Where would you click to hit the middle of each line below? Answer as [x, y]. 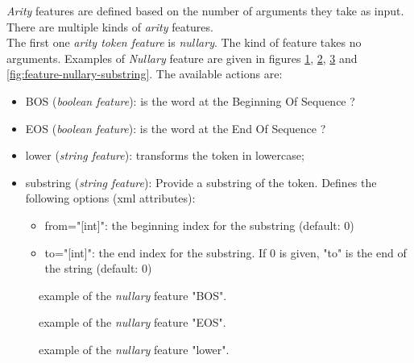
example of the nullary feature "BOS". [133, 295]
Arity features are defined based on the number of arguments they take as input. [205, 10]
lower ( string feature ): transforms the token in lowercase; [165, 155]
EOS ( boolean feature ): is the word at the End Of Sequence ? [176, 128]
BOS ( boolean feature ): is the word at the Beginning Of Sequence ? [190, 100]
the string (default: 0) [98, 268]
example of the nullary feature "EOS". [132, 322]
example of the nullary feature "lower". [134, 349]
